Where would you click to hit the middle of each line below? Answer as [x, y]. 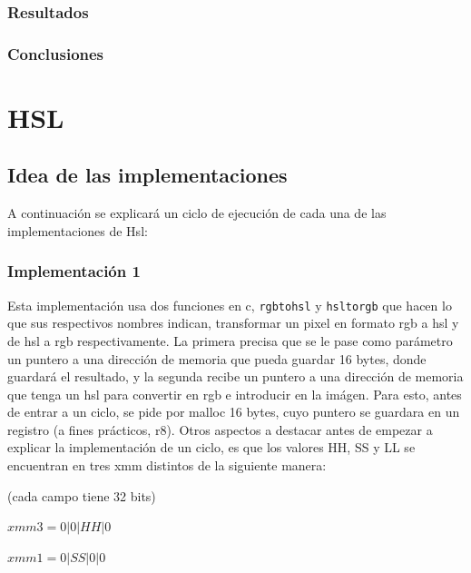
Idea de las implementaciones [147, 175]
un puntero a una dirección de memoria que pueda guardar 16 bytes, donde [217, 358]
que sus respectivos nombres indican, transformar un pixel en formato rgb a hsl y [233, 323]
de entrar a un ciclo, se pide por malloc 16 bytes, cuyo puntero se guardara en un [234, 412]
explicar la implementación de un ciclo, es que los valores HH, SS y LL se [211, 447]
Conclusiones [56, 53]
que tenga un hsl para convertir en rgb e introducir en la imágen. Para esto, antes [235, 394]
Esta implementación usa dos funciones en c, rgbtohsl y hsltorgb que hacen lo [230, 305]
